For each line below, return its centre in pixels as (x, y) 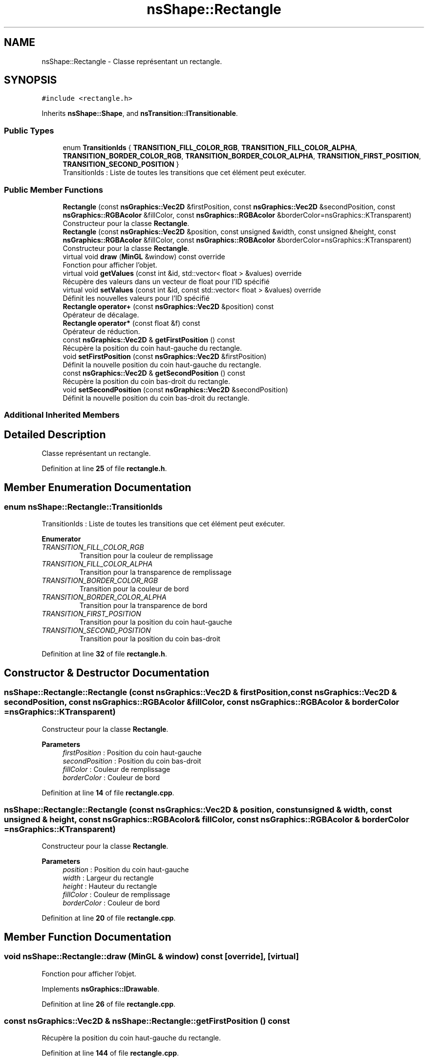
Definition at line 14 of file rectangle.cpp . (108, 792)
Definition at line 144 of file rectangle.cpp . (110, 1053)
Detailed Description (55, 434)
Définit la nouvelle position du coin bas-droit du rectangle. (156, 398)
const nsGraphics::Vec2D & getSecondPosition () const (154, 373)
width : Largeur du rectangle (108, 878)
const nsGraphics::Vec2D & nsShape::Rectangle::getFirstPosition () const (147, 1021)
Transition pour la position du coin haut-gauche (156, 622)
